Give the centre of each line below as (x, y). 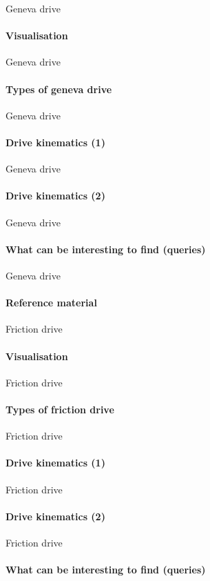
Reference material (51, 303)
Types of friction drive (60, 409)
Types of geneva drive (59, 89)
